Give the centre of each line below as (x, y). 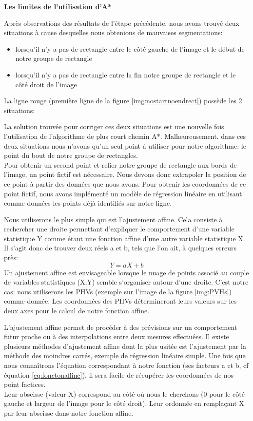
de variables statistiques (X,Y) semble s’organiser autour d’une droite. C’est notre (126, 282)
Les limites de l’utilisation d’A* (58, 6)
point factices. (25, 384)
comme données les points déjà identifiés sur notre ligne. (88, 203)
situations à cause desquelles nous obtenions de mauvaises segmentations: (113, 32)
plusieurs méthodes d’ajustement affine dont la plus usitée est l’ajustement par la (125, 346)
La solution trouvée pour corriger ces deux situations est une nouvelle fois (114, 126)
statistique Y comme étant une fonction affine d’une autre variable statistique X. (125, 238)
